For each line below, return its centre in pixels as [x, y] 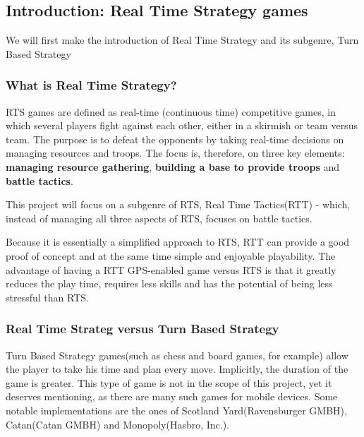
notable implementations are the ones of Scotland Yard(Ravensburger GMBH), [176, 410]
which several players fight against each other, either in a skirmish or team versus [182, 125]
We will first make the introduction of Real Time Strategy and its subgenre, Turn [182, 40]
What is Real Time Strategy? [91, 85]
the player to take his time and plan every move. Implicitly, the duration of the [177, 369]
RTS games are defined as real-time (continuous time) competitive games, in [171, 111]
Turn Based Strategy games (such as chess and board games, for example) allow [177, 355]
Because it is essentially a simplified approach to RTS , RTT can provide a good [178, 242]
